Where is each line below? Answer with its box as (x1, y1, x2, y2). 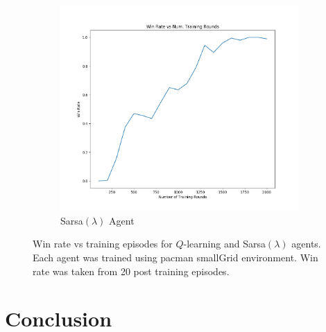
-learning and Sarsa (183, 236, 266, 251)
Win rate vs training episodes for (33, 236, 173, 251)
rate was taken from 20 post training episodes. (33, 263, 230, 278)
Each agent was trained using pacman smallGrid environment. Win (33, 250, 318, 264)
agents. (291, 236, 321, 251)
